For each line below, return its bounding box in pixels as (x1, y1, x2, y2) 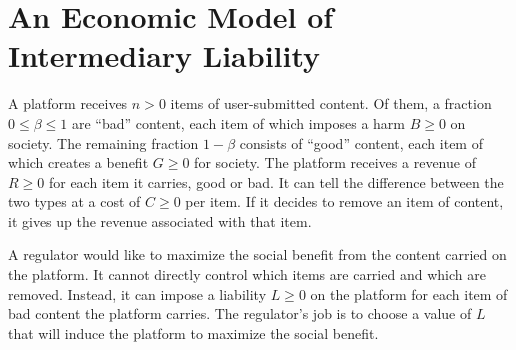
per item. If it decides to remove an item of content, (185, 191, 504, 212)
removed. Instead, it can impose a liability (8, 283, 267, 304)
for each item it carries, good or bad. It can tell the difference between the (48, 171, 504, 192)
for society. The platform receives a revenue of (194, 152, 476, 173)
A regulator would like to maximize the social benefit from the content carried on (8, 244, 507, 265)
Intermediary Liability (8, 35, 321, 76)
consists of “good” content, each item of (239, 132, 483, 153)
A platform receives (8, 93, 128, 114)
